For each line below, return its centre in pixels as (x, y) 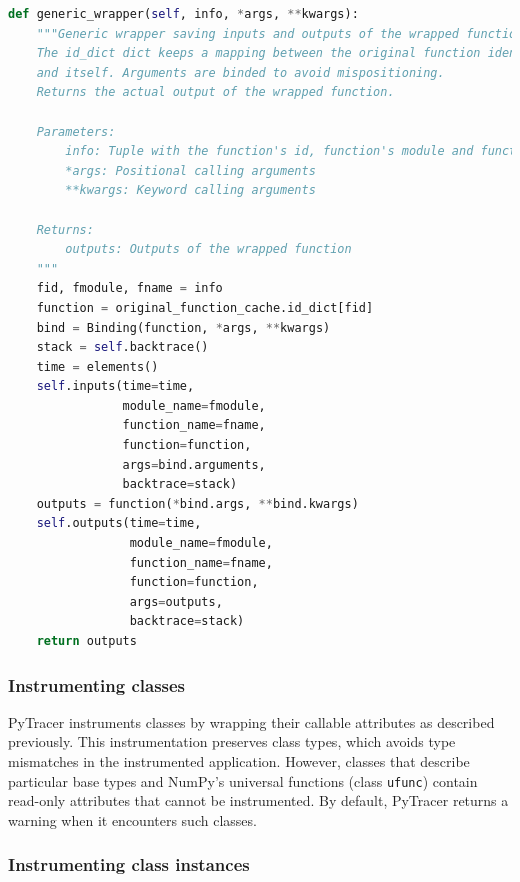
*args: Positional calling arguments (190, 170)
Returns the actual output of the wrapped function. (215, 92)
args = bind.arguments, (194, 464)
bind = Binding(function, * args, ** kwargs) (183, 327)
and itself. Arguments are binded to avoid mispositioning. (240, 72)
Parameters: (76, 131)
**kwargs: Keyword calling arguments (190, 190)
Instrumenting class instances (129, 864)
